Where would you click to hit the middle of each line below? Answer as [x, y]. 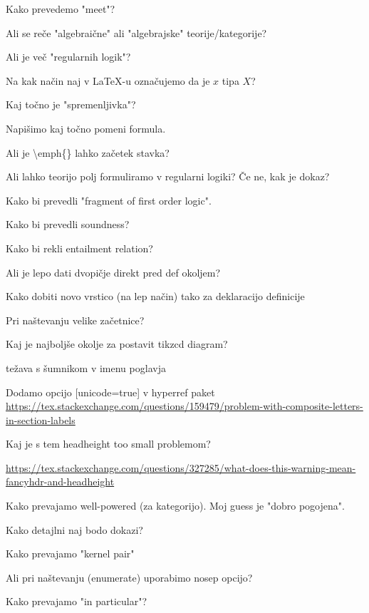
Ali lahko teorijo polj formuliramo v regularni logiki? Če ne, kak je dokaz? [168, 176]
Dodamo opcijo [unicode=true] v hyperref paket [110, 392]
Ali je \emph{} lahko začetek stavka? [88, 152]
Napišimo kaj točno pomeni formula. [86, 128]
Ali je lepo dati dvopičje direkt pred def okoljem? [113, 272]
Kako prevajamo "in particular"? [77, 601]
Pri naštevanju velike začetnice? [75, 320]
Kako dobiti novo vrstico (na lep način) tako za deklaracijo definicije [155, 296]
